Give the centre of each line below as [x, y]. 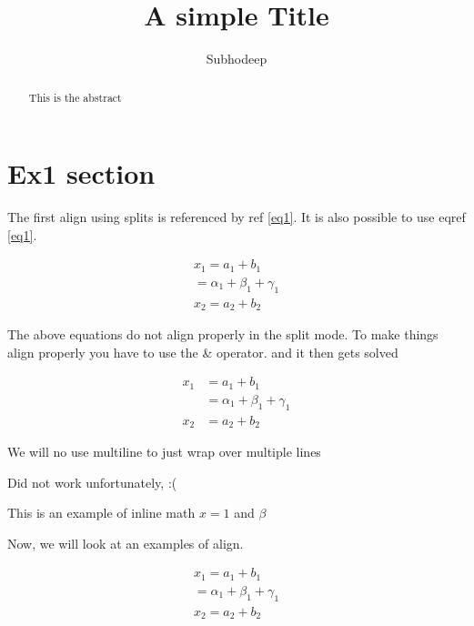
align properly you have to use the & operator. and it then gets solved [203, 352]
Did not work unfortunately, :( [92, 482]
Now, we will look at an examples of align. [126, 543]
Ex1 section [81, 173]
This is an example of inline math [101, 513]
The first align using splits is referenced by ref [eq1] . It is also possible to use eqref [237, 217]
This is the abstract [75, 97]
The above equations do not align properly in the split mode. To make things [223, 334]
